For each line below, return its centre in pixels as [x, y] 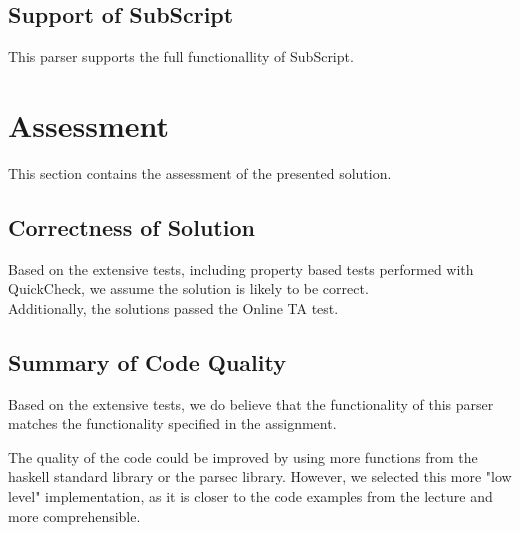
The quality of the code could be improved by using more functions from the [243, 456]
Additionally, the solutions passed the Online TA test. [173, 307]
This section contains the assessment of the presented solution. [200, 172]
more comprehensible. [74, 515]
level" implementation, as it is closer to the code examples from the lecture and [250, 496]
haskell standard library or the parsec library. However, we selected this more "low [260, 476]
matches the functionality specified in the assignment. [172, 423]
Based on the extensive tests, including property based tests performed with [241, 268]
